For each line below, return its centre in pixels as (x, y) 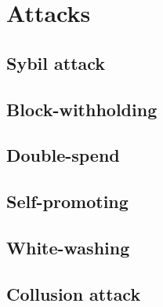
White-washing (68, 247)
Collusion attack (74, 293)
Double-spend (63, 155)
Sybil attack (56, 62)
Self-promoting (67, 201)
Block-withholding (82, 109)
